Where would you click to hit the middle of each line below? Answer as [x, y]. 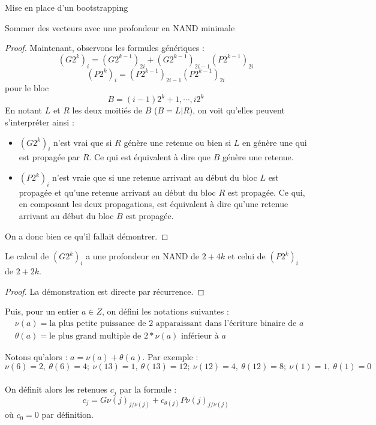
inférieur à [200, 336]
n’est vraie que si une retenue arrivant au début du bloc [154, 177]
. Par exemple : [170, 356]
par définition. [67, 414]
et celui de [246, 256]
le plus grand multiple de [95, 336]
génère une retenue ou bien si [178, 142]
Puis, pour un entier [42, 311]
